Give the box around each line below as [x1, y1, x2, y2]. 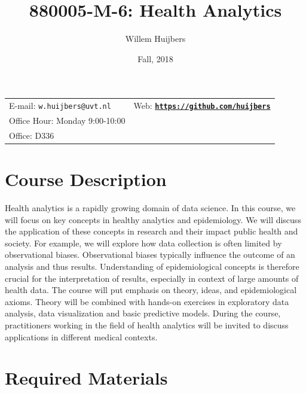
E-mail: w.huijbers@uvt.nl [9, 99, 111, 112]
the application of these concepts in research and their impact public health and [5, 225, 298, 237]
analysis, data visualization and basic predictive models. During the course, [5, 307, 281, 319]
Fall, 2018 [137, 52, 173, 65]
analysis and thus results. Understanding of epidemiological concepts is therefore [5, 260, 299, 272]
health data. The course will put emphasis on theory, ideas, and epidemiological [5, 284, 297, 296]
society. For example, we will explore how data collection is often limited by [5, 236, 282, 249]
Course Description [5, 167, 167, 191]
